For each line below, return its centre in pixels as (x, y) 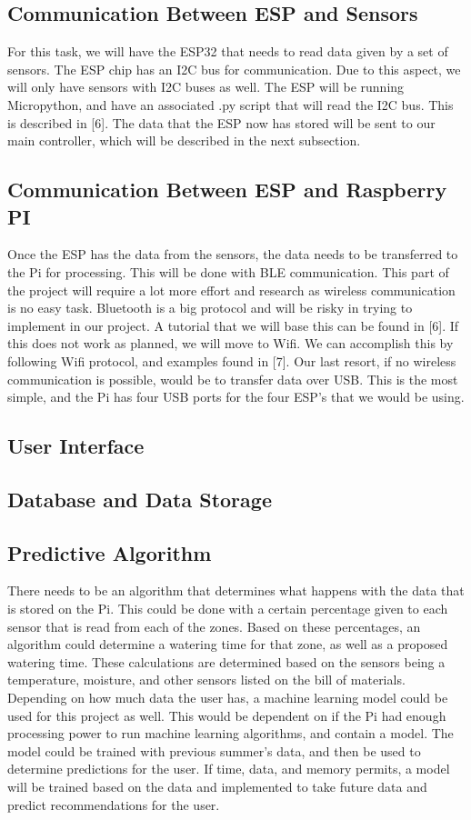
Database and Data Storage (140, 499)
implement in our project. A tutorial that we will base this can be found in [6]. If (233, 325)
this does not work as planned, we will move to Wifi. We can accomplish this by (230, 343)
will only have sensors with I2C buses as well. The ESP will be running (206, 87)
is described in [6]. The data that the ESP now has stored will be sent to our (221, 122)
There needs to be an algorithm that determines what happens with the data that (236, 590)
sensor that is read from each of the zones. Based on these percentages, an (214, 626)
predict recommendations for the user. (114, 804)
